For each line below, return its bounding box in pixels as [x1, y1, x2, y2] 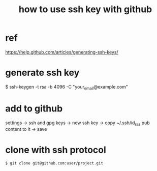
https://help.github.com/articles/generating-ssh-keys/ [5, 49, 118, 55]
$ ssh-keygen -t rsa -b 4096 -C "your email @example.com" [5, 83, 129, 91]
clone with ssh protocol [5, 144, 107, 156]
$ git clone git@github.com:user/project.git [5, 161, 103, 166]
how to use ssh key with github [18, 4, 152, 15]
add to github [5, 103, 63, 114]
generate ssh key [5, 67, 80, 78]
